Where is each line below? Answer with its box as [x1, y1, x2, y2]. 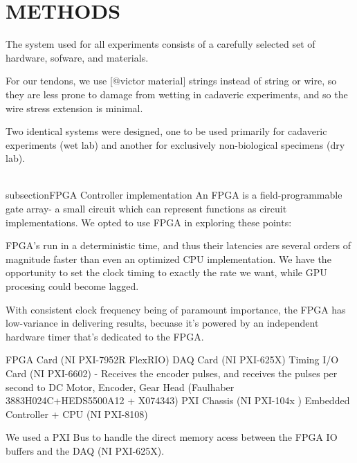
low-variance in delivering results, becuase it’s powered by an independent [6, 316, 319, 330]
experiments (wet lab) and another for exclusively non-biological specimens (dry [6, 137, 345, 152]
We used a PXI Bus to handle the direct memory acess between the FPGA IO [6, 430, 338, 444]
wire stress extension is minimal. [6, 100, 143, 115]
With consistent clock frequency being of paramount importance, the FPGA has [6, 302, 346, 316]
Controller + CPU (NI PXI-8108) [6, 406, 148, 421]
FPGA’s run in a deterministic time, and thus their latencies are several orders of [6, 238, 351, 253]
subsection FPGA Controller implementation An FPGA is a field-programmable [6, 188, 342, 202]
